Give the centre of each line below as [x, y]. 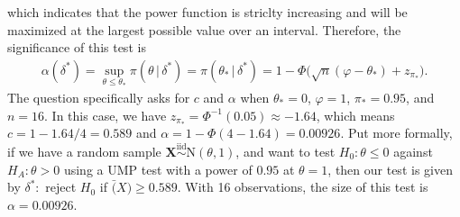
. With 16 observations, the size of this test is [303, 187]
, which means [355, 115]
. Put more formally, [396, 133]
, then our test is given [390, 169]
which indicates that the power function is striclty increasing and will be [207, 12]
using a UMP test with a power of [158, 169]
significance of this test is [77, 47]
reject [61, 187]
